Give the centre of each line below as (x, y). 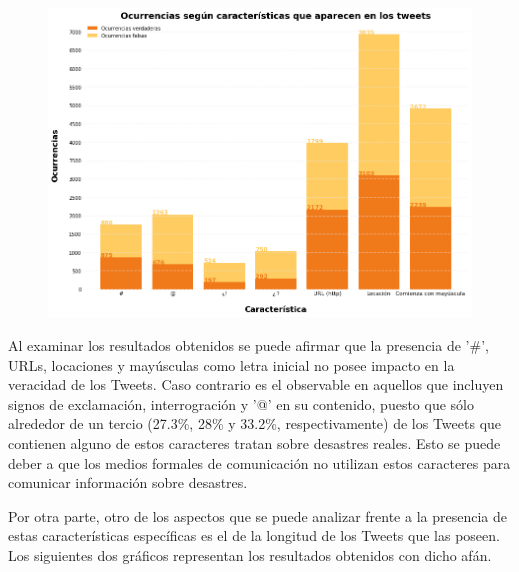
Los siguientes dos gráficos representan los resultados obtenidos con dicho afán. (250, 555)
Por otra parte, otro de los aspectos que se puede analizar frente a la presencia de (257, 515)
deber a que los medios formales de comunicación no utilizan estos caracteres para (259, 462)
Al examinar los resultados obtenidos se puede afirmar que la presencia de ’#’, (248, 345)
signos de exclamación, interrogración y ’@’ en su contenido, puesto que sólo (241, 403)
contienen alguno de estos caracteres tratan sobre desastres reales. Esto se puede (254, 443)
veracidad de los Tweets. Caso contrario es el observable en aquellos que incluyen (256, 384)
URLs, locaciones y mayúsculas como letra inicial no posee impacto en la (231, 364)
